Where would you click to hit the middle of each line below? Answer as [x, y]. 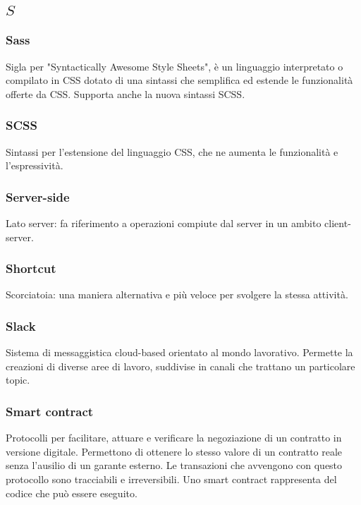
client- [338, 223]
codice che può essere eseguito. [72, 493]
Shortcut [31, 268]
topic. [18, 380]
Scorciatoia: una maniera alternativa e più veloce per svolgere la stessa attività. [177, 294]
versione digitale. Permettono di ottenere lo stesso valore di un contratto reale [174, 451]
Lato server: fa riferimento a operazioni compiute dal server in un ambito [164, 223]
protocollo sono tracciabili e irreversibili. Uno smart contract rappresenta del [171, 479]
